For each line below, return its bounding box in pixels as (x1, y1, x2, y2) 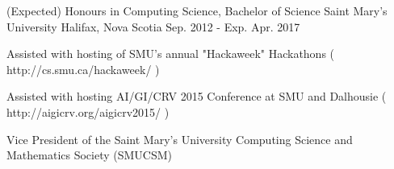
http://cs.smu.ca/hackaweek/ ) (6, 60, 160, 77)
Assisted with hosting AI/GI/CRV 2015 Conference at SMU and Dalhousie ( (6, 88, 387, 105)
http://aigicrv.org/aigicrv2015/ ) (6, 103, 170, 120)
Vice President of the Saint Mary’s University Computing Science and (6, 130, 353, 147)
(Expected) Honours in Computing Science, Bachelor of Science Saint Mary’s (6, 2, 388, 19)
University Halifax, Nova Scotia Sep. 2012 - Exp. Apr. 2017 (6, 18, 300, 35)
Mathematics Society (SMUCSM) (6, 146, 173, 163)
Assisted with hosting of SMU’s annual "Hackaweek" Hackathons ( (6, 45, 335, 62)
